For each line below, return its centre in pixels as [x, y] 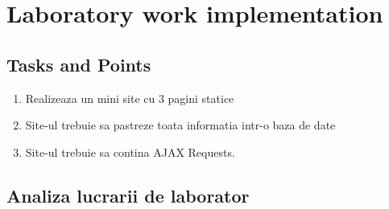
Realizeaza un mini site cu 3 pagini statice [130, 98]
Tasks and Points [79, 64]
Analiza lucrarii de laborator [128, 195]
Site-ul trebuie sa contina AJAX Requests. [130, 152]
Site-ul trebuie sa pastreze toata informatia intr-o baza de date [180, 125]
